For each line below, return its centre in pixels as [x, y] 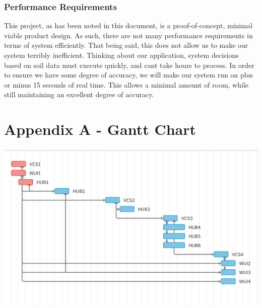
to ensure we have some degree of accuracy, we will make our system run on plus [128, 75]
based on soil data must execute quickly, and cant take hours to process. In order [129, 65]
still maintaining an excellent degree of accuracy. [79, 94]
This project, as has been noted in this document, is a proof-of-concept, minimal [128, 25]
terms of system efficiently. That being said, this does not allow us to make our [126, 45]
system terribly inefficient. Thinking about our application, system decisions [121, 55]
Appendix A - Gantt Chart [100, 129]
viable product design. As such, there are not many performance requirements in [128, 35]
